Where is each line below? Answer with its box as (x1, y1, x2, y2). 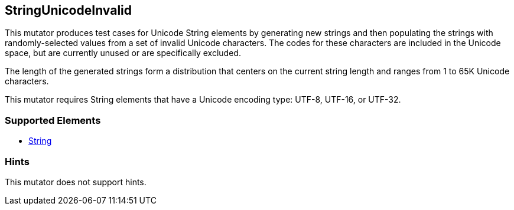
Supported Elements (5, 114, 101, 126)
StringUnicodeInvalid (5, 3, 132, 18)
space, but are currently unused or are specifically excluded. (5, 48, 241, 58)
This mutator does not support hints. (5, 176, 147, 187)
